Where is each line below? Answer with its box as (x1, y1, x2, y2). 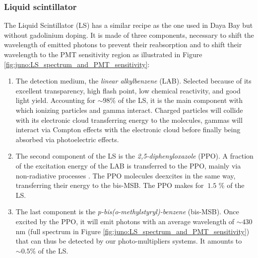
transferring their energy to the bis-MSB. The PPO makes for (15, 180, 204, 190)
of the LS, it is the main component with (118, 95, 243, 105)
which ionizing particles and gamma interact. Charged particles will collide (15, 104, 243, 115)
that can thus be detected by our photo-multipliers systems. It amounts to (15, 236, 242, 246)
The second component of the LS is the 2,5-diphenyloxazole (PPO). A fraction (15, 151, 254, 161)
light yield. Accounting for (15, 95, 96, 105)
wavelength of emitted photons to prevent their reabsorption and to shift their (4, 39, 242, 50)
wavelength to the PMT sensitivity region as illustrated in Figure (4, 49, 202, 59)
